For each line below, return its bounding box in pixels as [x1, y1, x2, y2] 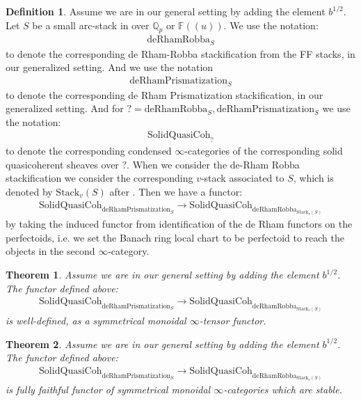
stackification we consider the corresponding [6, 171, 193, 185]
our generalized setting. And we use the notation [6, 60, 214, 74]
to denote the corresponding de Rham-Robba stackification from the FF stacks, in [6, 46, 355, 61]
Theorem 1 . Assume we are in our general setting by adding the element [6, 267, 319, 282]
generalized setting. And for [6, 101, 124, 116]
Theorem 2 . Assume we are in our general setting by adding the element [6, 336, 319, 351]
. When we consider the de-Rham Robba [127, 157, 300, 171]
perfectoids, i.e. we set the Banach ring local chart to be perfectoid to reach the [6, 230, 345, 244]
